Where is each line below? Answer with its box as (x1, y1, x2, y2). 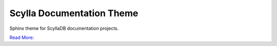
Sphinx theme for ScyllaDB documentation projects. (9, 25, 119, 31)
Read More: (9, 34, 34, 40)
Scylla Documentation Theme (9, 8, 138, 19)
